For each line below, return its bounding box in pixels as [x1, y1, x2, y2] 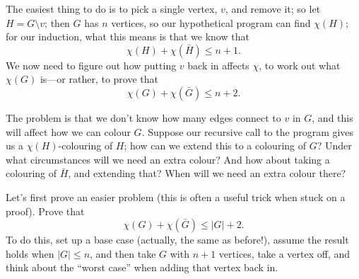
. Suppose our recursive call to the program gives [141, 124, 354, 139]
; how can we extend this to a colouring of [124, 138, 307, 153]
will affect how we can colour [6, 124, 131, 139]
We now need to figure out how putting [6, 57, 177, 72]
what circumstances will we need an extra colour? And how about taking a [6, 152, 330, 166]
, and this [312, 110, 353, 125]
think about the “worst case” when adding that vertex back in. [6, 260, 278, 275]
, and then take [90, 246, 156, 261]
